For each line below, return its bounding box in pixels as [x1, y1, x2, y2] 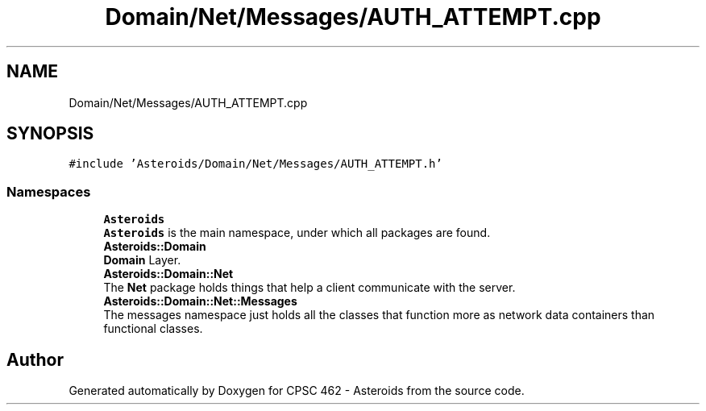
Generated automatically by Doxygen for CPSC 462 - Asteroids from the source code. [69, 384, 525, 398]
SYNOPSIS [6, 123, 94, 144]
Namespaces [6, 183, 91, 200]
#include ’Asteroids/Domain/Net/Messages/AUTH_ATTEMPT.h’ [69, 157, 442, 171]
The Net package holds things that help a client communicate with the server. [103, 280, 516, 295]
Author [6, 349, 64, 370]
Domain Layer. [103, 253, 181, 268]
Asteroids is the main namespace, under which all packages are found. [103, 226, 491, 240]
